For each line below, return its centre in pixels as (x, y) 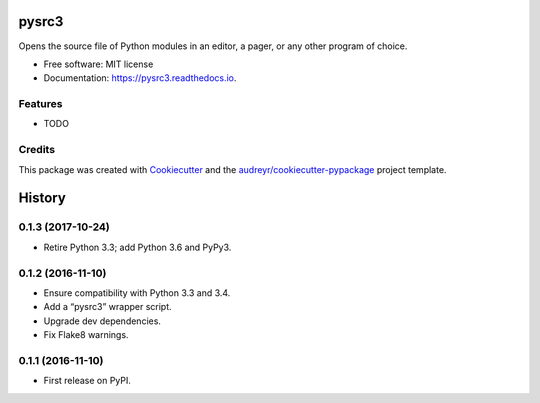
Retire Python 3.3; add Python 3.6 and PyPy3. (137, 247)
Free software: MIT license (98, 64)
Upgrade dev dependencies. (102, 321)
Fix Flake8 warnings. (86, 335)
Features (40, 104)
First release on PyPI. (87, 381)
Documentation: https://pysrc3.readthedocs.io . (140, 78)
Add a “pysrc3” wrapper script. (107, 307)
